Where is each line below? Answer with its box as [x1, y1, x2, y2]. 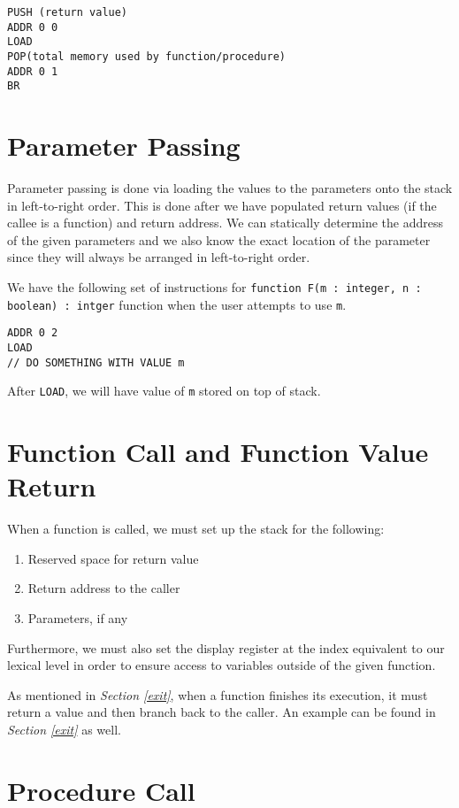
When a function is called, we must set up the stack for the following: [7, 519, 385, 538]
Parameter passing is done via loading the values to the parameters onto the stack [7, 179, 453, 197]
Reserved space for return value [27, 549, 199, 567]
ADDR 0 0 [7, 20, 58, 34]
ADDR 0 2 [7, 327, 58, 340]
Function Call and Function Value [7, 434, 429, 470]
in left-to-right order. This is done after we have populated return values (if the [7, 196, 437, 214]
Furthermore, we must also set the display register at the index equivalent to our [7, 638, 445, 657]
